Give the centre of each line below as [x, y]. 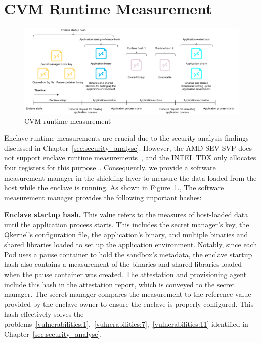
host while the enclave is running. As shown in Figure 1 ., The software [114, 187]
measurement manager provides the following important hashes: [103, 197]
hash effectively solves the [44, 314]
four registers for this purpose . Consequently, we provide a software [110, 168]
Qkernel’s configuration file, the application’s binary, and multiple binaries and [126, 234]
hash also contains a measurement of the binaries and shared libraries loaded [123, 264]
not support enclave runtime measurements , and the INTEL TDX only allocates [130, 158]
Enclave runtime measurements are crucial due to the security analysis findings [126, 138]
